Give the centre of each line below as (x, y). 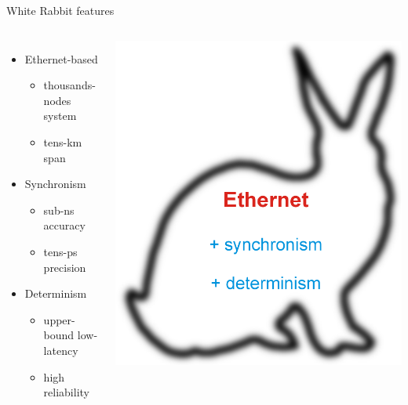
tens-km (63, 141)
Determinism (56, 293)
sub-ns (59, 210)
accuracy (64, 225)
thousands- (69, 85)
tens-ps (60, 251)
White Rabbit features (60, 10)
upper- (59, 319)
